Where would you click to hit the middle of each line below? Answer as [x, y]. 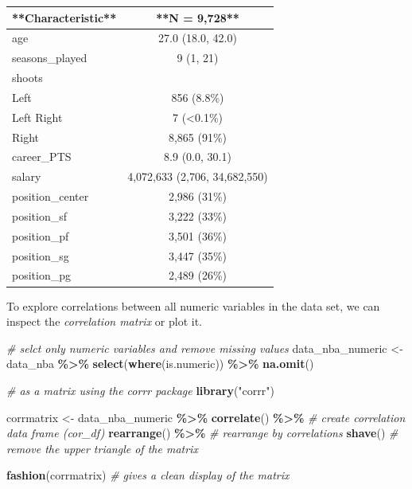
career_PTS [42, 156]
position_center [51, 196]
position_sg [41, 255]
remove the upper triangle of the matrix [102, 448]
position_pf [41, 235]
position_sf [40, 215]
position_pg [41, 275]
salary [27, 176]
